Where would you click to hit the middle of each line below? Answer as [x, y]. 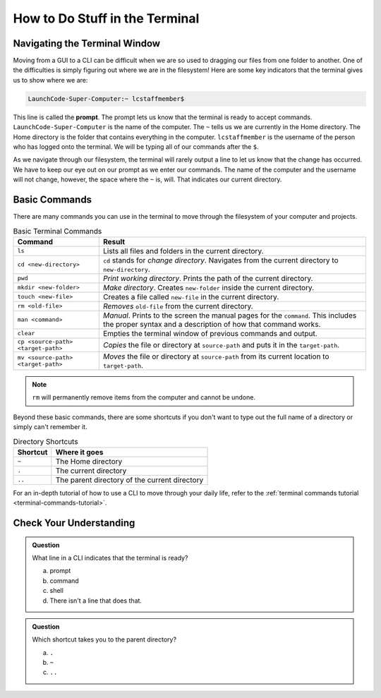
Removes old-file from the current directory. [178, 306]
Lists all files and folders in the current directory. [183, 251]
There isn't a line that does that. [96, 601]
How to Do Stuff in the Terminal [106, 18]
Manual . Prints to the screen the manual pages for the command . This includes [230, 315]
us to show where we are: [50, 80]
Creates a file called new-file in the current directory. [191, 296]
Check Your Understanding [74, 523]
